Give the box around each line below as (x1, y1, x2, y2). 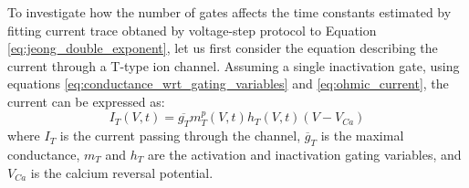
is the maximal (320, 126, 404, 145)
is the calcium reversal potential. (30, 162, 214, 182)
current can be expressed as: (7, 91, 165, 110)
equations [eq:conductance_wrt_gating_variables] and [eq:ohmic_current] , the (7, 74, 449, 93)
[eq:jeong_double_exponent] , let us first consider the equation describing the (7, 38, 438, 57)
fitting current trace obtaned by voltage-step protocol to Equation (7, 20, 377, 39)
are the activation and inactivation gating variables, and (147, 144, 462, 163)
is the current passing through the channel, (59, 126, 301, 145)
